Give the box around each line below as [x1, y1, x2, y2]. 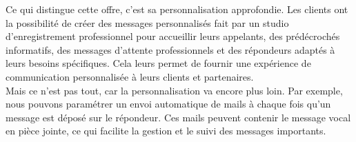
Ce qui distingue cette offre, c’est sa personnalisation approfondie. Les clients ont [6, 2, 348, 16]
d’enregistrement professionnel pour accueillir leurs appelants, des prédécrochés [6, 29, 340, 43]
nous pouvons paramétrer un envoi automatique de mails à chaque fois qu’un [6, 97, 331, 111]
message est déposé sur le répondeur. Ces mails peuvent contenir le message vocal [6, 110, 351, 124]
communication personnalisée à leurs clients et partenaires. [6, 69, 254, 83]
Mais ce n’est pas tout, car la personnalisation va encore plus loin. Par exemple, [6, 83, 343, 97]
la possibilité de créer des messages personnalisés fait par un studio [6, 15, 289, 30]
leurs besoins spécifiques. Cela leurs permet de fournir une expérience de [6, 56, 311, 70]
